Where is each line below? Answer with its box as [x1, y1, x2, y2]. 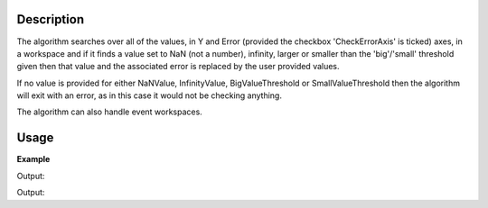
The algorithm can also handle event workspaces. [16, 106, 202, 117]
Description [16, 12, 85, 27]
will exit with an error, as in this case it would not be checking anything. [16, 90, 282, 101]
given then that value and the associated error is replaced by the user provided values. [16, 61, 340, 72]
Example [16, 154, 51, 165]
